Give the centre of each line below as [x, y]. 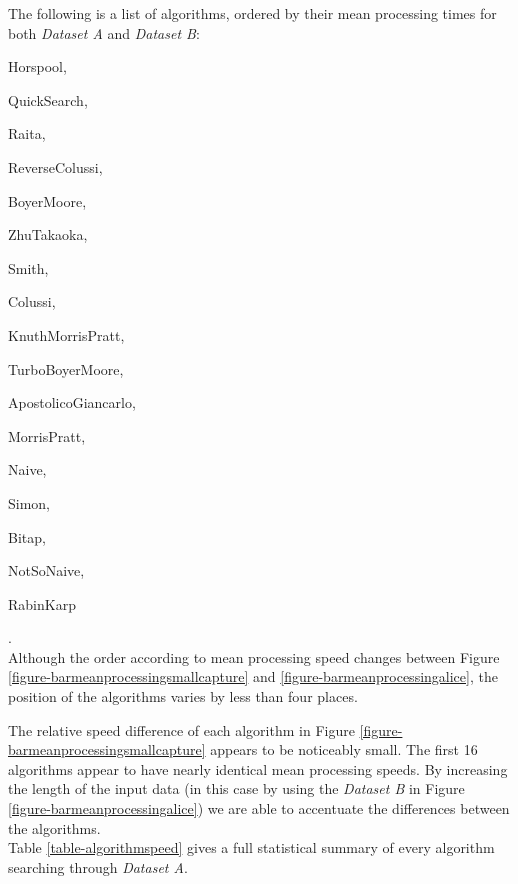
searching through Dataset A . [98, 866]
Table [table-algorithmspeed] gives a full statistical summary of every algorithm [251, 847]
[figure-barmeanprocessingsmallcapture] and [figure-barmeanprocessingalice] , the [253, 676]
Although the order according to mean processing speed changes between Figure [254, 656]
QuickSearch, [48, 99]
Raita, [27, 133]
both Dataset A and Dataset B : [104, 32]
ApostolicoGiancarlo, [72, 402]
